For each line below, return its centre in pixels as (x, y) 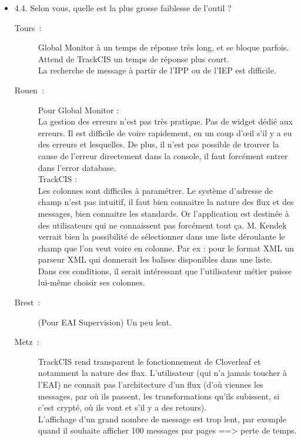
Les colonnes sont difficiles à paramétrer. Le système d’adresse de (155, 190)
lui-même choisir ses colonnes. (91, 282)
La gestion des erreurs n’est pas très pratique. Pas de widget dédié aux (165, 121)
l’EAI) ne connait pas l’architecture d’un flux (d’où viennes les (150, 384)
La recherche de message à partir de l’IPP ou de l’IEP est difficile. (157, 70)
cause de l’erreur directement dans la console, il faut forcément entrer (163, 155)
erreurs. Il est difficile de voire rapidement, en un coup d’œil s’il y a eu (165, 132)
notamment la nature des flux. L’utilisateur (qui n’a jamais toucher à (163, 373)
